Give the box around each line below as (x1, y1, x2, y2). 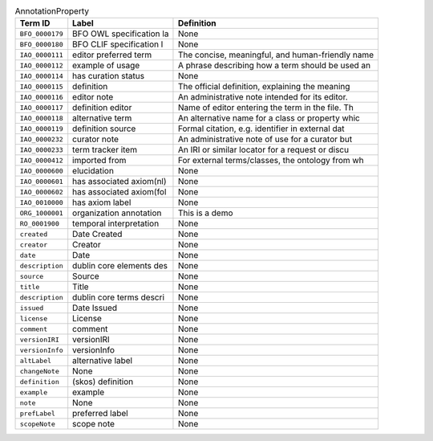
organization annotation (72, 207, 162, 218)
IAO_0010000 (19, 198, 63, 206)
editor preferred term (72, 49, 152, 60)
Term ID (19, 18, 51, 29)
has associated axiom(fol (72, 186, 167, 198)
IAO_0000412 (19, 156, 63, 165)
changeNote (19, 366, 60, 375)
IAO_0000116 (19, 92, 63, 101)
